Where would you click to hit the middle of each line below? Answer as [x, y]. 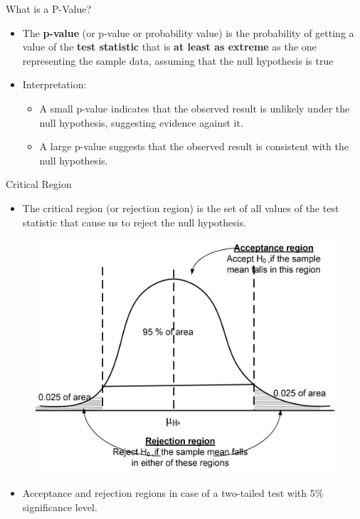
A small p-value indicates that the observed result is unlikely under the [195, 108]
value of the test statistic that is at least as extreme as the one [169, 47]
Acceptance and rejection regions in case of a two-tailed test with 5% [173, 492]
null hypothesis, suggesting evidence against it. [141, 122]
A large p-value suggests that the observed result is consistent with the [194, 146]
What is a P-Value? [49, 9]
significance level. [60, 507]
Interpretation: [54, 84]
